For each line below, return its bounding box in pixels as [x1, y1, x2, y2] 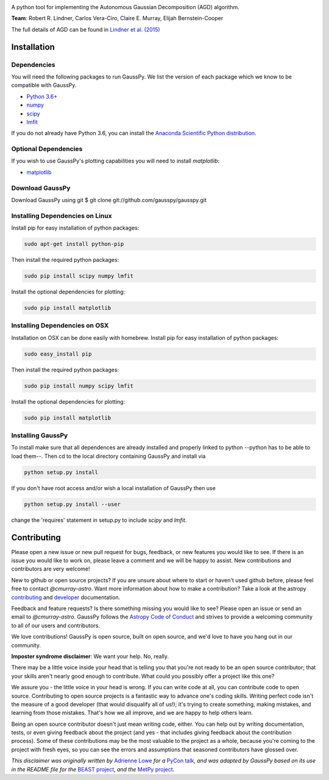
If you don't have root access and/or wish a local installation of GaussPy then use [11, 484, 216, 491]
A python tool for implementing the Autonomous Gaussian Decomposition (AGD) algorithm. [11, 4, 240, 10]
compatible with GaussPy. [11, 82, 77, 89]
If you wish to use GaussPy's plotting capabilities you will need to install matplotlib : [11, 157, 220, 164]
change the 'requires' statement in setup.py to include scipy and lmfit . [11, 516, 187, 524]
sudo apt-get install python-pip [24, 241, 124, 248]
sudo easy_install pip [24, 350, 92, 357]
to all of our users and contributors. [11, 622, 101, 629]
